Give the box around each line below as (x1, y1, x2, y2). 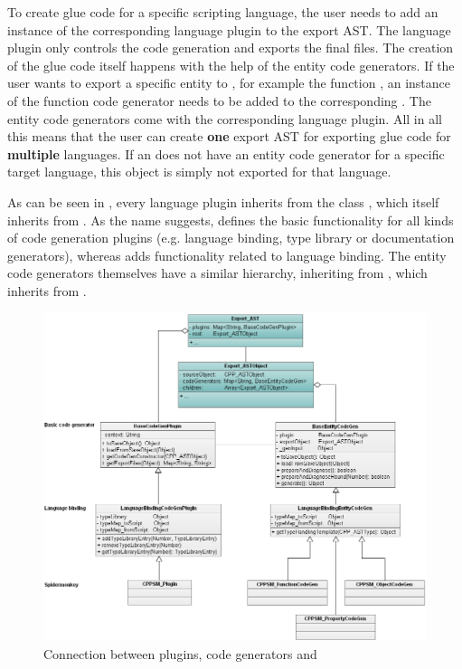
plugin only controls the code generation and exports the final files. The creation (7, 38, 454, 57)
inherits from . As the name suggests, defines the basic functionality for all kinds (7, 210, 454, 229)
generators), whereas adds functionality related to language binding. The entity (7, 245, 447, 264)
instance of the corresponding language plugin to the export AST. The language (7, 20, 451, 39)
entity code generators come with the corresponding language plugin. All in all (7, 109, 442, 128)
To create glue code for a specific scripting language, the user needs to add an (7, 3, 438, 21)
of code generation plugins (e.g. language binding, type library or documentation (7, 228, 455, 247)
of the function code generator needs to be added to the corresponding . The (7, 91, 431, 110)
